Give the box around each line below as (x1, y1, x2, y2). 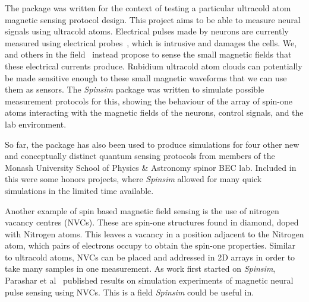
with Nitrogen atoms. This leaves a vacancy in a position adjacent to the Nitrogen (5, 227, 304, 240)
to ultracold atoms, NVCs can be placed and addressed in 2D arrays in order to (5, 250, 295, 263)
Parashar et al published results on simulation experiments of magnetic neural (5, 274, 294, 287)
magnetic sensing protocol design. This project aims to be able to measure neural (5, 13, 301, 26)
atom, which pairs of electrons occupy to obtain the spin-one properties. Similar (5, 239, 295, 252)
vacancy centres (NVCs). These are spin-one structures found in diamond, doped (5, 216, 299, 228)
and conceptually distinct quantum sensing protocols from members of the (5, 150, 275, 162)
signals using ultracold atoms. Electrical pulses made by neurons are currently (5, 25, 289, 37)
